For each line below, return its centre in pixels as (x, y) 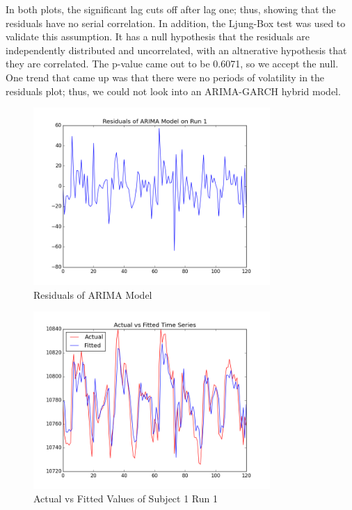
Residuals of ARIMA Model (93, 294)
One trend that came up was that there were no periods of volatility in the (165, 77)
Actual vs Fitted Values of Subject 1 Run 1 (126, 499)
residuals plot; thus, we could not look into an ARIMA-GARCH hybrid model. (173, 91)
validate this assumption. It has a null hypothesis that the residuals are (158, 36)
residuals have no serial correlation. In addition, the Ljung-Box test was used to (176, 23)
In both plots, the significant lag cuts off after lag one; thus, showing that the (171, 9)
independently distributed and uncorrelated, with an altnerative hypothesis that (176, 50)
